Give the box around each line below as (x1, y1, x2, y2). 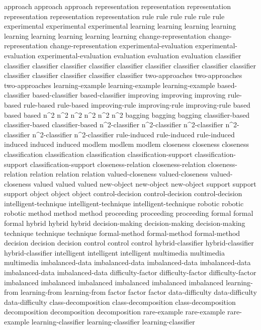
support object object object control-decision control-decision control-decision (4, 188, 242, 199)
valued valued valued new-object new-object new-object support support (33, 178, 256, 189)
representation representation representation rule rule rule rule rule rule (4, 11, 225, 21)
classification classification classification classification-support (4, 148, 193, 159)
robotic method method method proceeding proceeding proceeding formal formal (4, 208, 253, 218)
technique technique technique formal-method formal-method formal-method (4, 227, 240, 238)
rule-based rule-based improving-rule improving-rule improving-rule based (23, 99, 250, 110)
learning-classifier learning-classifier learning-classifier (31, 316, 195, 326)
